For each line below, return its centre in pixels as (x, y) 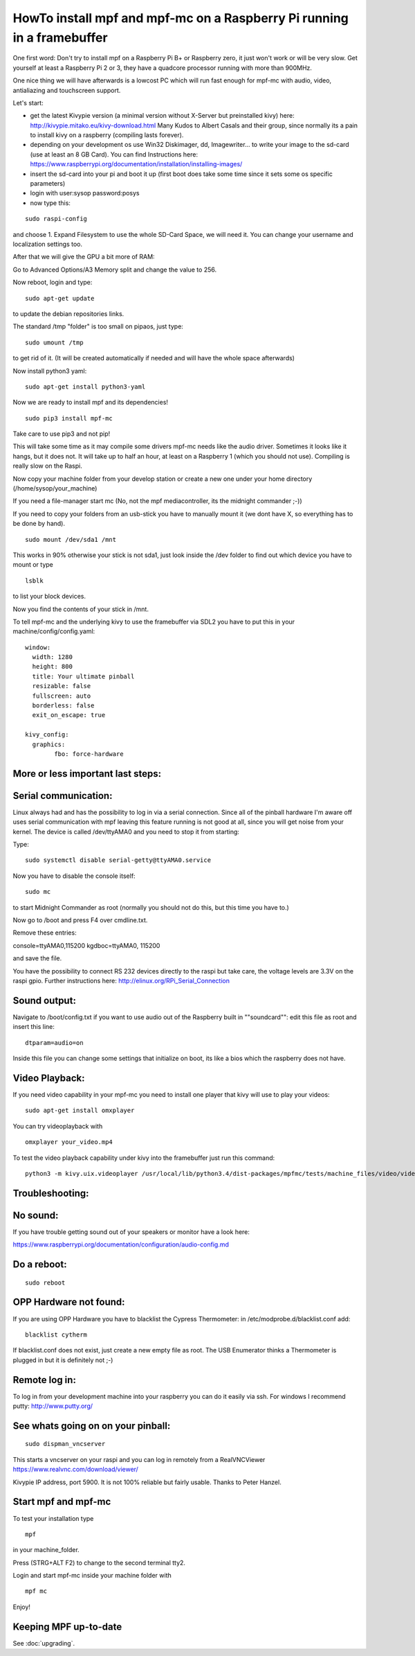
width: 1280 (52, 657)
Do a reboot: (40, 1265)
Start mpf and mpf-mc (62, 1502)
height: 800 (52, 667)
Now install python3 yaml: (50, 371)
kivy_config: (47, 735)
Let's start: (28, 103)
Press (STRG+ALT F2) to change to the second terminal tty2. (99, 1562)
